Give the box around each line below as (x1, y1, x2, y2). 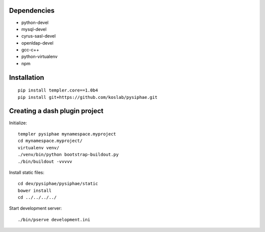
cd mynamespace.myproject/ (18, 138, 83, 144)
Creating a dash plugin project (9, 107, 104, 115)
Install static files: (9, 169, 45, 175)
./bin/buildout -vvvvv (18, 159, 73, 164)
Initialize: (9, 120, 27, 126)
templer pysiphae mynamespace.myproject (18, 131, 116, 137)
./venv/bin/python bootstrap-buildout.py (18, 152, 119, 158)
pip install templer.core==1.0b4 (18, 88, 98, 93)
